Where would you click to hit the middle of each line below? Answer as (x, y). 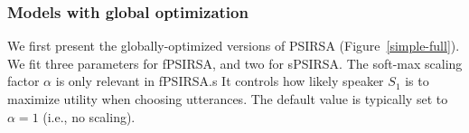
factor (23, 81)
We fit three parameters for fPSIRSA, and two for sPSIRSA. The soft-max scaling (235, 63)
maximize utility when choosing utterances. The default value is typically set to (228, 99)
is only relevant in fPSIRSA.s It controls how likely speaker (220, 81)
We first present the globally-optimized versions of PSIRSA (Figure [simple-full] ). (234, 46)
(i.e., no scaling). (89, 116)
